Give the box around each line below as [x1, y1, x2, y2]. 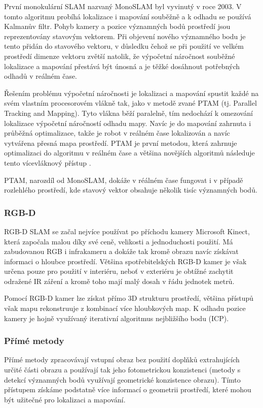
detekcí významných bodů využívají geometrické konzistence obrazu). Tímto [4, 374, 241, 385]
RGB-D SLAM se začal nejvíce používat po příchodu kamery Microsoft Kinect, [4, 226, 250, 236]
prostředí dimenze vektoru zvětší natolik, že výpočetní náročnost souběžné [4, 50, 235, 61]
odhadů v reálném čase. [4, 71, 78, 81]
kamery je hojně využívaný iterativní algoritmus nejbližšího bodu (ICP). [4, 312, 229, 323]
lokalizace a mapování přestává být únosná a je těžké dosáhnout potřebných [4, 60, 240, 71]
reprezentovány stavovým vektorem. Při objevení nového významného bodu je [4, 30, 246, 41]
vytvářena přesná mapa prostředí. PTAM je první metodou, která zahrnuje [4, 137, 237, 148]
